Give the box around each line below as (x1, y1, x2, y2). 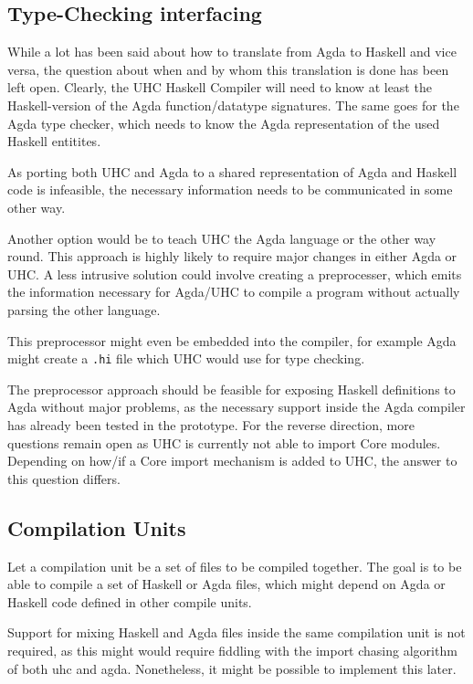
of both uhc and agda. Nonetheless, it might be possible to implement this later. (7, 658, 457, 678)
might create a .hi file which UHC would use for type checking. (7, 349, 365, 368)
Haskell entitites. (7, 132, 101, 151)
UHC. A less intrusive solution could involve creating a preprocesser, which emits (7, 264, 462, 283)
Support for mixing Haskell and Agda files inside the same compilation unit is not (7, 623, 466, 642)
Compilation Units (7, 513, 186, 542)
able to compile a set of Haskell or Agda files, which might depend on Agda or (7, 574, 446, 594)
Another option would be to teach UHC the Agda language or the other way (7, 228, 436, 247)
